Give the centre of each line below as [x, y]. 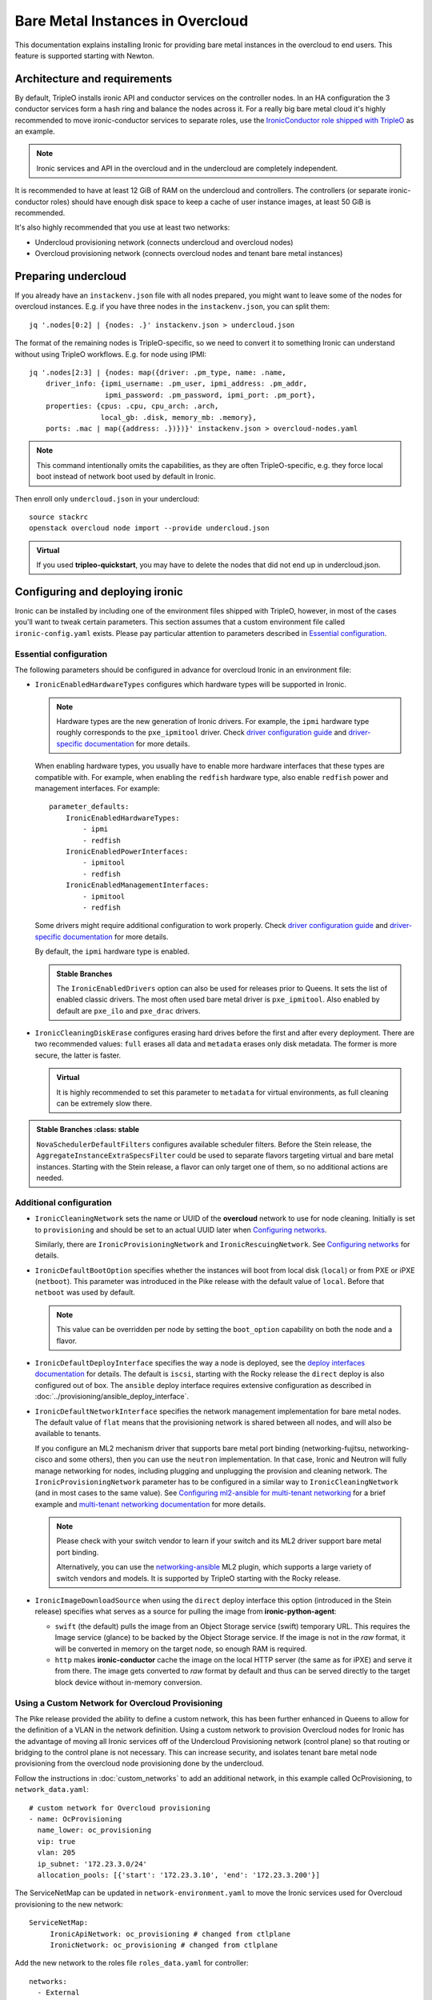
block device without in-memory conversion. [129, 1682]
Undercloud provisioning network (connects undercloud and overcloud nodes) [164, 242]
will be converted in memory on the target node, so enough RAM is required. [181, 1649]
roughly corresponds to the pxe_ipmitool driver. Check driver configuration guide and [202, 733]
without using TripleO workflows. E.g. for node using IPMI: [111, 354]
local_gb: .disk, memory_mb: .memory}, [179, 417]
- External [58, 1993]
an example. [35, 131]
